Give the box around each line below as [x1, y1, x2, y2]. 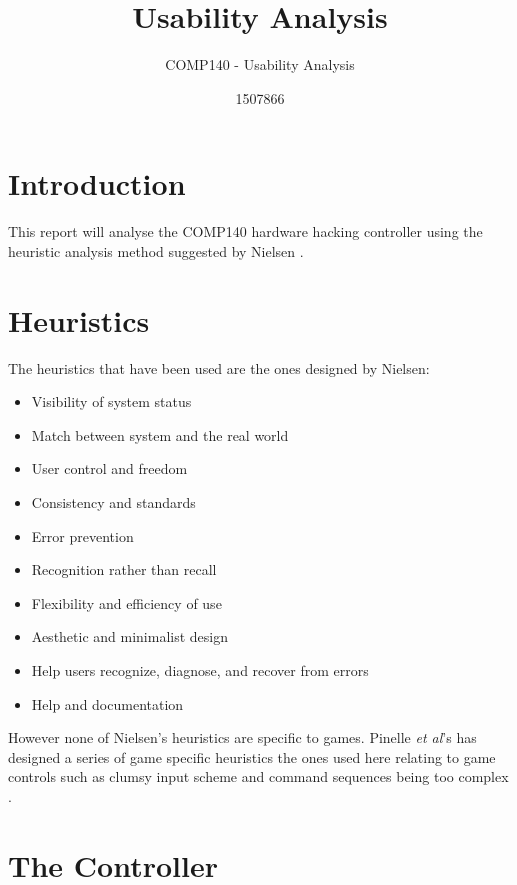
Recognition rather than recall [31, 559, 217, 580]
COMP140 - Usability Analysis [165, 54, 355, 75]
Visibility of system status [31, 391, 192, 412]
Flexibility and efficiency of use [31, 592, 222, 613]
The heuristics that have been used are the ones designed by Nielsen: [8, 357, 430, 378]
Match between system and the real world [31, 424, 289, 445]
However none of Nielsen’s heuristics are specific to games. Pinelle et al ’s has [8, 727, 477, 748]
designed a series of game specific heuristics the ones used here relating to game [8, 746, 496, 767]
